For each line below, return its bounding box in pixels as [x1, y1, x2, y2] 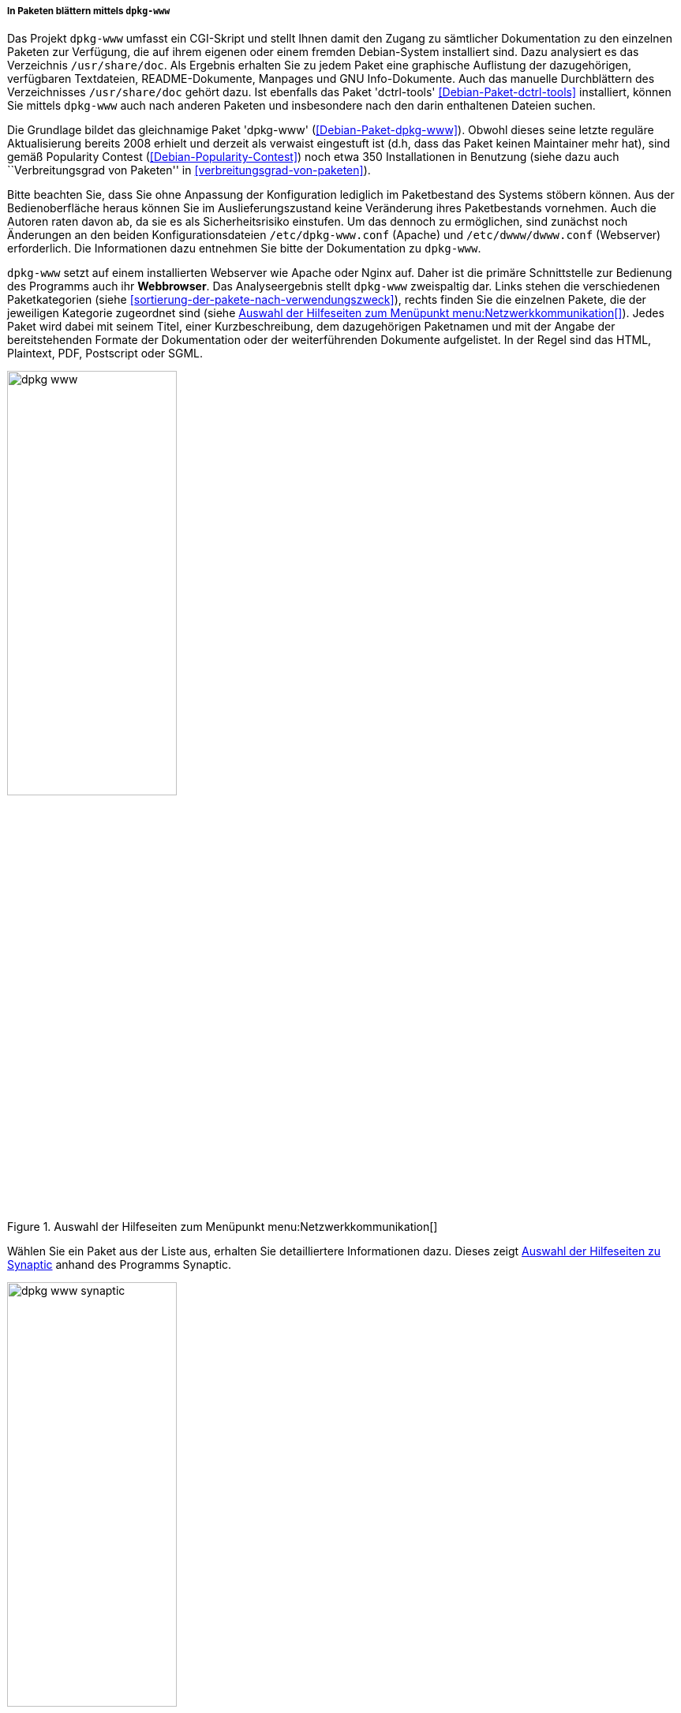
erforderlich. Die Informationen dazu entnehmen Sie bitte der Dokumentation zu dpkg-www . [7, 241, 481, 256]
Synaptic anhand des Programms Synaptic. [7, 1258, 232, 1272]
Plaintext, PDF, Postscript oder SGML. [7, 346, 204, 361]
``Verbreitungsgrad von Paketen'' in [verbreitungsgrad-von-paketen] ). [7, 163, 371, 178]
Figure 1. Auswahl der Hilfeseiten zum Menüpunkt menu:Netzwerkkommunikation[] [7, 1220, 438, 1234]
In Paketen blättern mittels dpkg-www [7, 6, 170, 17]
